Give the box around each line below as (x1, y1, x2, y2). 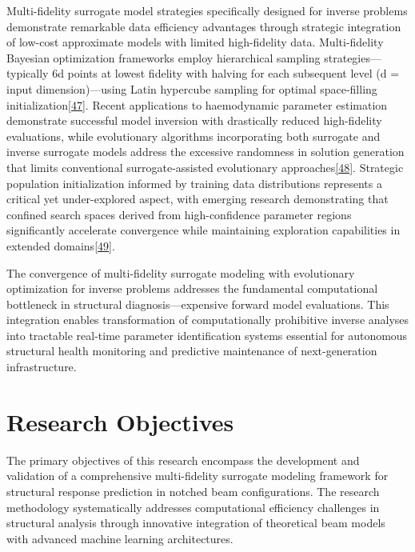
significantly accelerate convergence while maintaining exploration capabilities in (6, 222, 401, 238)
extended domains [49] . (6, 237, 115, 254)
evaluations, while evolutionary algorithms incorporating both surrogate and (6, 127, 381, 144)
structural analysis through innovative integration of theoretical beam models (6, 514, 385, 531)
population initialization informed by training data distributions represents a (6, 174, 382, 191)
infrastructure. (6, 358, 77, 375)
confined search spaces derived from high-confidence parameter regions (6, 206, 352, 222)
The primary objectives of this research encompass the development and (6, 451, 360, 468)
